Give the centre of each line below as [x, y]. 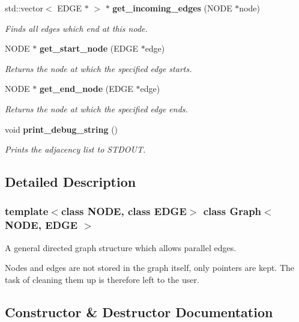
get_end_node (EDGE [86, 89]
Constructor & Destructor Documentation [139, 311]
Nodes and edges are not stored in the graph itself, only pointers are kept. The [150, 268]
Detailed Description [71, 182]
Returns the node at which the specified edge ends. [96, 108]
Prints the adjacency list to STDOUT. [75, 149]
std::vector [24, 8]
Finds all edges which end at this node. [76, 28]
